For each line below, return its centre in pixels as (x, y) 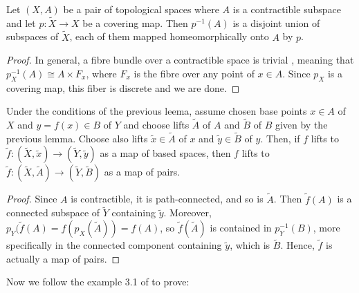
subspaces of (33, 36)
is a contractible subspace (287, 9)
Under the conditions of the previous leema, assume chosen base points (157, 111)
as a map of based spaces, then (165, 153)
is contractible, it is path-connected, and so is (167, 199)
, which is (250, 245)
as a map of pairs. (142, 172)
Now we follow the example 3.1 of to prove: (98, 282)
